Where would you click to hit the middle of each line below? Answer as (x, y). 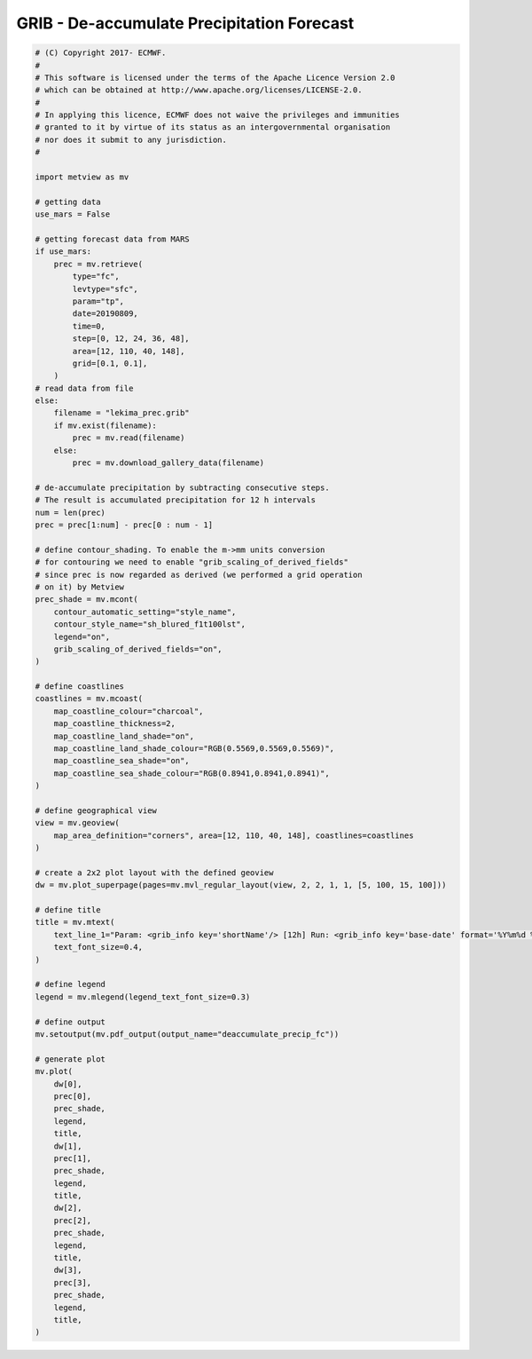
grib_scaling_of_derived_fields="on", (138, 649)
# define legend (70, 984)
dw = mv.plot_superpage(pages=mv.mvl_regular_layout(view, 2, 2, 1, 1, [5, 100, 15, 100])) (241, 885)
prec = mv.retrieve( (98, 264)
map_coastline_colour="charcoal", (129, 711)
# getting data (68, 201)
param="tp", (98, 301)
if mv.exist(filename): (105, 425)
